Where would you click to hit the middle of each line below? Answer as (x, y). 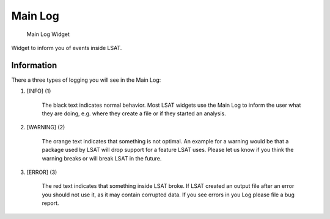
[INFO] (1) (39, 91)
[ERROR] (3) (42, 172)
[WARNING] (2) (46, 127)
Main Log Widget (48, 34)
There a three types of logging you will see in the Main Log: (86, 80)
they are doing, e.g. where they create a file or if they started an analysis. (134, 113)
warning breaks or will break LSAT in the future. (102, 158)
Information (34, 65)
